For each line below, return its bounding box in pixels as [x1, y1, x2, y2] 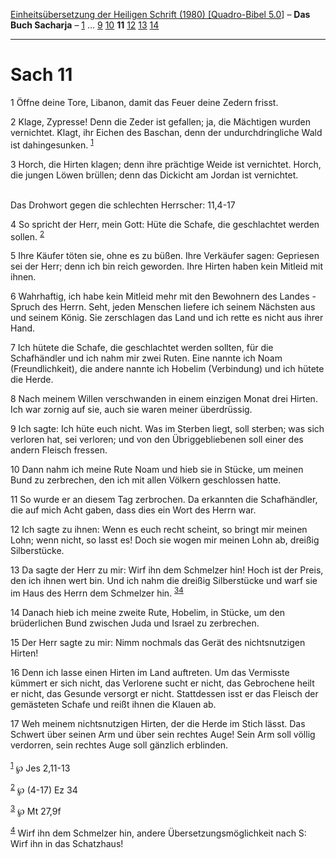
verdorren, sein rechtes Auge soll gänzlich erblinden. [10, 739, 229, 751]
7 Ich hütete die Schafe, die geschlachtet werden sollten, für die [10, 342, 274, 354]
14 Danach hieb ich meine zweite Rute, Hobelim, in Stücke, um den [10, 606, 285, 618]
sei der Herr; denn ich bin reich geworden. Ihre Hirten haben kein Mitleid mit [10, 260, 324, 273]
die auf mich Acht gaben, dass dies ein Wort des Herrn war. [10, 504, 257, 516]
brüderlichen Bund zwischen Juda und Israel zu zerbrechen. [10, 617, 260, 629]
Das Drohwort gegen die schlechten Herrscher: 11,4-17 [10, 199, 236, 211]
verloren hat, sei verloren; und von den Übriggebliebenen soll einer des [10, 434, 304, 446]
